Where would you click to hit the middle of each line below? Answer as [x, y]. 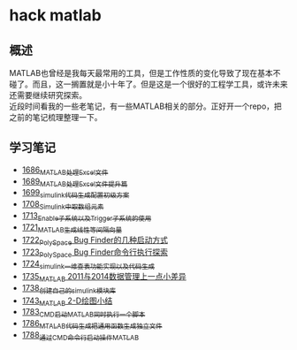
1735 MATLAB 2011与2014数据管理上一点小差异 [104, 277]
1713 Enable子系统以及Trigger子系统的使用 [87, 217]
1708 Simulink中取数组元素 [63, 205]
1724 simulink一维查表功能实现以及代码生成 [88, 264]
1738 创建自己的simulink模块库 [69, 289]
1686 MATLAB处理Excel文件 [65, 171]
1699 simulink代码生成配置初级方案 [76, 194]
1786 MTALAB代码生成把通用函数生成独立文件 [92, 324]
